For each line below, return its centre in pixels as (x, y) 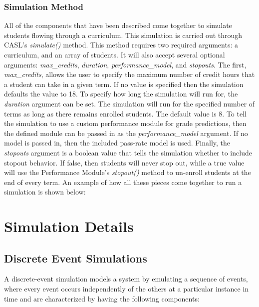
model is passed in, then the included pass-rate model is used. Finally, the (117, 143)
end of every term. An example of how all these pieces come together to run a (123, 182)
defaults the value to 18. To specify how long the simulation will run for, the (121, 94)
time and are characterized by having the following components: (102, 298)
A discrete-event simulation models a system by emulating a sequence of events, (126, 279)
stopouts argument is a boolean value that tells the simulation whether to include (128, 152)
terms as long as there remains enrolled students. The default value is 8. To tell (125, 113)
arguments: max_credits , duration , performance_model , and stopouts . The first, (125, 64)
